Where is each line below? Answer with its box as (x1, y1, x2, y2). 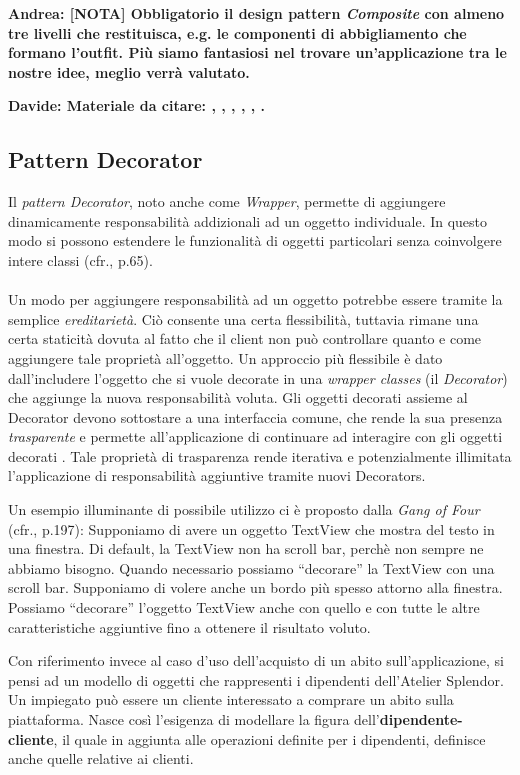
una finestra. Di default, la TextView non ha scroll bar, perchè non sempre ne (8, 538, 484, 559)
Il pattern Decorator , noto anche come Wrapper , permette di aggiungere (8, 191, 446, 212)
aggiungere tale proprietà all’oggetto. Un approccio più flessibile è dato (8, 347, 443, 368)
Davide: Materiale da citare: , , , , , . (8, 95, 266, 116)
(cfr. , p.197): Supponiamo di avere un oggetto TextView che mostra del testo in (8, 518, 495, 539)
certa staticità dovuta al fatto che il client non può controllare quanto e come (8, 328, 482, 349)
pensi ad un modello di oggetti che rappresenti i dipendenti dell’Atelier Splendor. (8, 669, 504, 690)
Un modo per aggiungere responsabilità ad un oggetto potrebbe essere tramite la (8, 289, 503, 310)
